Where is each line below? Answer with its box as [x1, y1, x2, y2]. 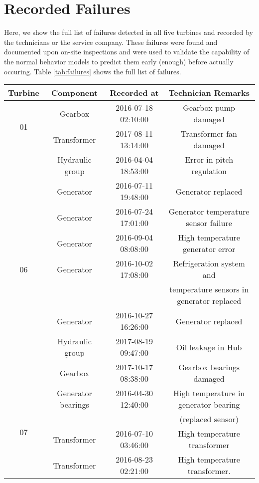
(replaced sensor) [179, 413, 239, 425]
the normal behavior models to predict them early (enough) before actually [4, 56, 234, 66]
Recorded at [110, 87, 159, 99]
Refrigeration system [173, 257, 245, 269]
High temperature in [173, 387, 245, 399]
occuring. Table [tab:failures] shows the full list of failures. [4, 66, 181, 76]
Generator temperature [168, 206, 250, 218]
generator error [183, 243, 236, 255]
